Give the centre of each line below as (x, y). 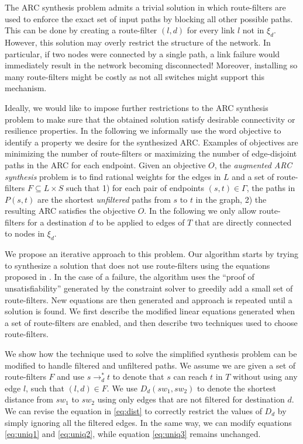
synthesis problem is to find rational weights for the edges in (113, 176)
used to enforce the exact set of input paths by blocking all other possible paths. (149, 18)
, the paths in (271, 188)
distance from (29, 399)
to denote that (138, 377)
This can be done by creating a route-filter (81, 30)
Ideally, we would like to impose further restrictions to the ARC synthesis (137, 107)
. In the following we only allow (200, 211)
